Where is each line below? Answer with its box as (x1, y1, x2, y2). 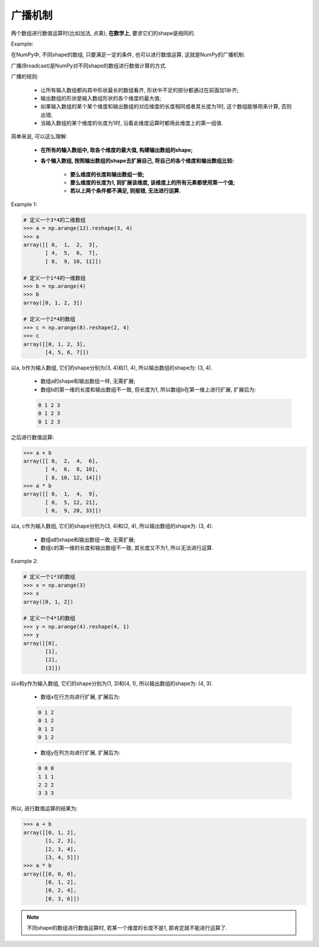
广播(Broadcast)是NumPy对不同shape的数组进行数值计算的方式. (11, 62, 167, 69)
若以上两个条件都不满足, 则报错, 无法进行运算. (70, 187, 181, 195)
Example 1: (11, 201, 37, 208)
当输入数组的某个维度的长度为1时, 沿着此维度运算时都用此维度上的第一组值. (40, 119, 223, 127)
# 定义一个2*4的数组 (23, 316, 76, 322)
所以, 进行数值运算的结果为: (11, 805, 78, 812)
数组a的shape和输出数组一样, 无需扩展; (40, 377, 136, 384)
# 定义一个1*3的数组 (23, 574, 76, 580)
